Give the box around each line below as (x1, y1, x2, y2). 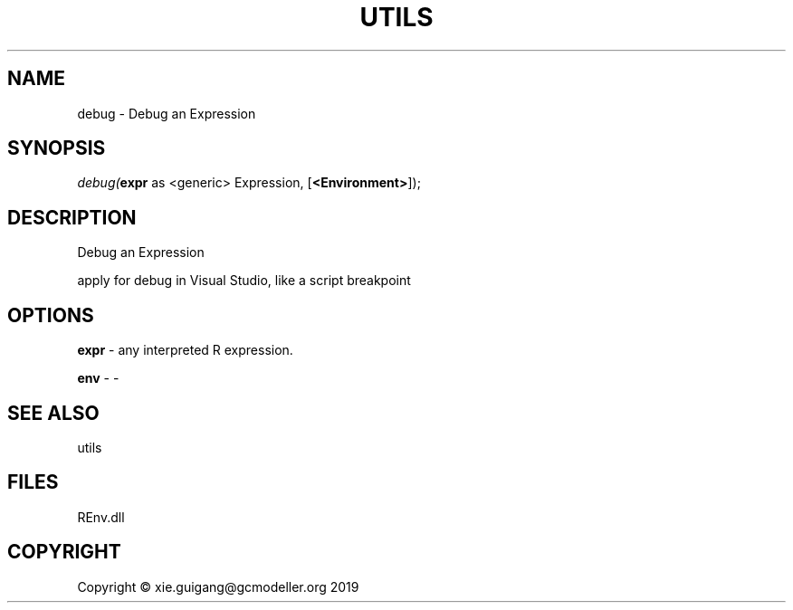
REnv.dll (77, 509, 125, 525)
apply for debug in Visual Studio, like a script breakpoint (77, 272, 411, 289)
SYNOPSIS (7, 137, 106, 160)
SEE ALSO (7, 401, 100, 424)
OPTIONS (7, 303, 94, 327)
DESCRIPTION (7, 205, 137, 229)
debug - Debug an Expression (77, 105, 256, 121)
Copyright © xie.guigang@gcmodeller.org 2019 (77, 578, 359, 595)
